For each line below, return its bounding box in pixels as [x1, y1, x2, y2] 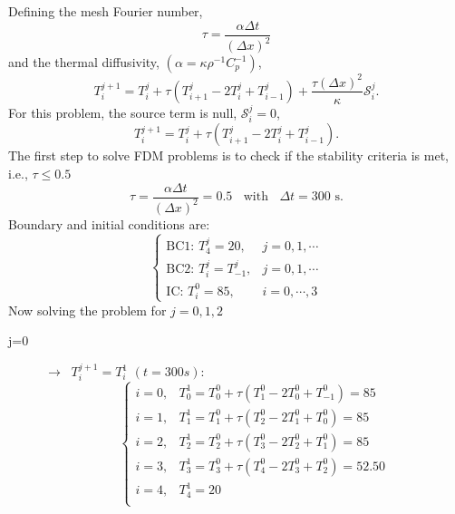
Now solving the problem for [8, 300, 167, 319]
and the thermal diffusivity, [8, 53, 160, 71]
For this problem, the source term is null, [8, 102, 237, 121]
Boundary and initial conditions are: [8, 214, 210, 233]
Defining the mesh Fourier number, [8, 2, 203, 20]
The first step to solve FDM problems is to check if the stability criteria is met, [8, 146, 449, 165]
